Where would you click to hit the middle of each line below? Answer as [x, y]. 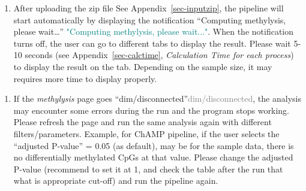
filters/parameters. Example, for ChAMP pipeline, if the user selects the [146, 133]
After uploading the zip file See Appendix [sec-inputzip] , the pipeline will [148, 8]
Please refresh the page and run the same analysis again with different [142, 122]
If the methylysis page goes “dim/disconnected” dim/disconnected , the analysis [157, 98]
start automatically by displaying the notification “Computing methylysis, [150, 19]
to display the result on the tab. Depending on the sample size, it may [143, 66]
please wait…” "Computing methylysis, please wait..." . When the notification [154, 31]
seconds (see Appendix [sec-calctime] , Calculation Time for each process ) [159, 55]
